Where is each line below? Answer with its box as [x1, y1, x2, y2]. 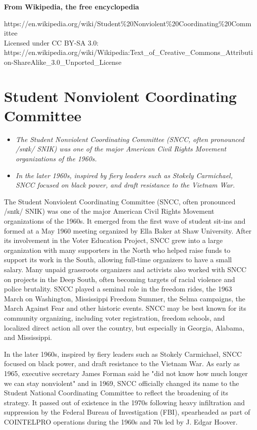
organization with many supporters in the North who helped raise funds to [4, 244, 230, 255]
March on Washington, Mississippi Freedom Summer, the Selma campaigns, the [4, 293, 246, 303]
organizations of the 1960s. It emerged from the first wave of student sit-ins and [4, 216, 246, 226]
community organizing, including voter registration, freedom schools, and [4, 312, 225, 323]
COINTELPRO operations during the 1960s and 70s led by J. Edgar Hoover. [4, 416, 238, 427]
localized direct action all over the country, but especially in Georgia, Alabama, [4, 322, 245, 333]
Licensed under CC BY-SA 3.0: [4, 37, 99, 48]
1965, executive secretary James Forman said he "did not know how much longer [4, 368, 248, 378]
